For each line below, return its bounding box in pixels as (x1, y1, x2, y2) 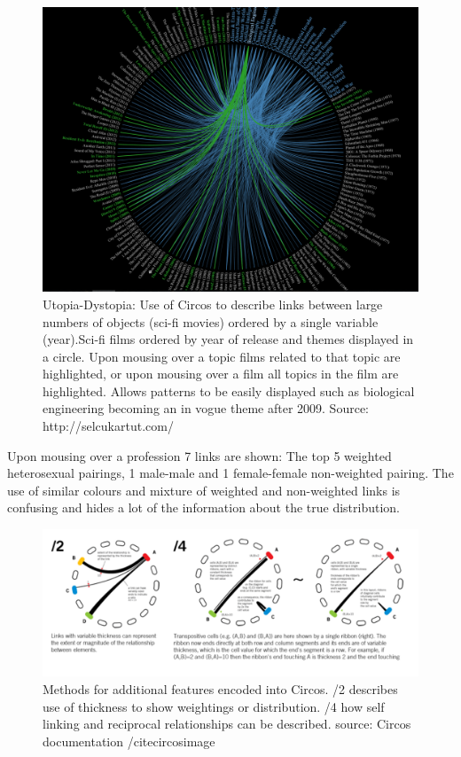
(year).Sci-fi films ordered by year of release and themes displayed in (43, 330, 414, 348)
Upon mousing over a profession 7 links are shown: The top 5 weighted (7, 446, 392, 464)
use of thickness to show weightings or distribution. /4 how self (43, 697, 385, 715)
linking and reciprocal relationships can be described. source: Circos (43, 714, 411, 733)
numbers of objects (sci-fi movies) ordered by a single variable (43, 312, 379, 331)
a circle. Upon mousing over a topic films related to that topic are (43, 347, 401, 365)
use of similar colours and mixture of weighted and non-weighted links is (7, 480, 401, 499)
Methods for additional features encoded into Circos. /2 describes (43, 680, 398, 698)
